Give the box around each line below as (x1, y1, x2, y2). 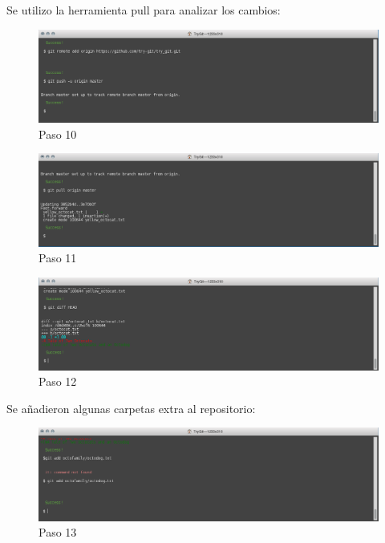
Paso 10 (38, 125, 77, 142)
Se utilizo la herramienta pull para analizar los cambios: (6, 2, 281, 18)
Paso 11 (38, 249, 77, 266)
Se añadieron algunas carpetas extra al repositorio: (6, 399, 256, 416)
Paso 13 (38, 524, 77, 541)
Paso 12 (38, 373, 77, 390)
